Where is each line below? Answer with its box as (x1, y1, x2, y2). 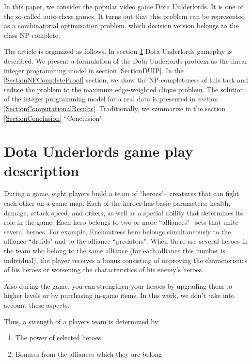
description (4, 160, 79, 180)
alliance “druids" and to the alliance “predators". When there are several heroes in (4, 236, 248, 246)
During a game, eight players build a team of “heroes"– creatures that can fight (4, 188, 239, 198)
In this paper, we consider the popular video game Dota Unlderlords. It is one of (4, 1, 243, 11)
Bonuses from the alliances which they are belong (15, 348, 162, 359)
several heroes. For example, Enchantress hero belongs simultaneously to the (4, 226, 231, 236)
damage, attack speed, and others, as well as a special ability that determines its (4, 207, 243, 217)
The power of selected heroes (15, 332, 101, 343)
